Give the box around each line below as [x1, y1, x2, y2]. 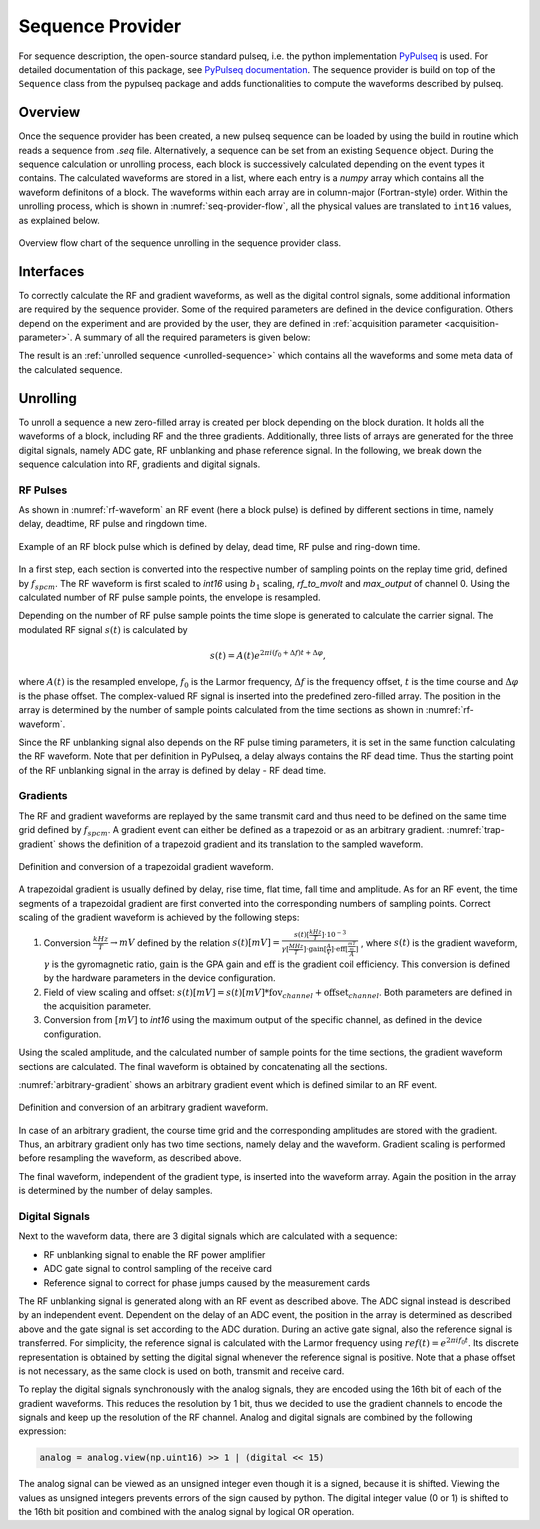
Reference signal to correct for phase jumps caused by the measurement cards [43, 1276, 370, 1289]
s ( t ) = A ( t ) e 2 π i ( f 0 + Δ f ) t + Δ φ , [210, 648, 327, 661]
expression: [18, 1425, 67, 1437]
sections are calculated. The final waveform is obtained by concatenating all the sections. [18, 1060, 388, 1072]
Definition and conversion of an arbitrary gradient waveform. [18, 1101, 269, 1114]
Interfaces [18, 263, 85, 280]
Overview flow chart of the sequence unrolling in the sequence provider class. [18, 236, 342, 249]
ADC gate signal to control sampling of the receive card [43, 1263, 272, 1275]
